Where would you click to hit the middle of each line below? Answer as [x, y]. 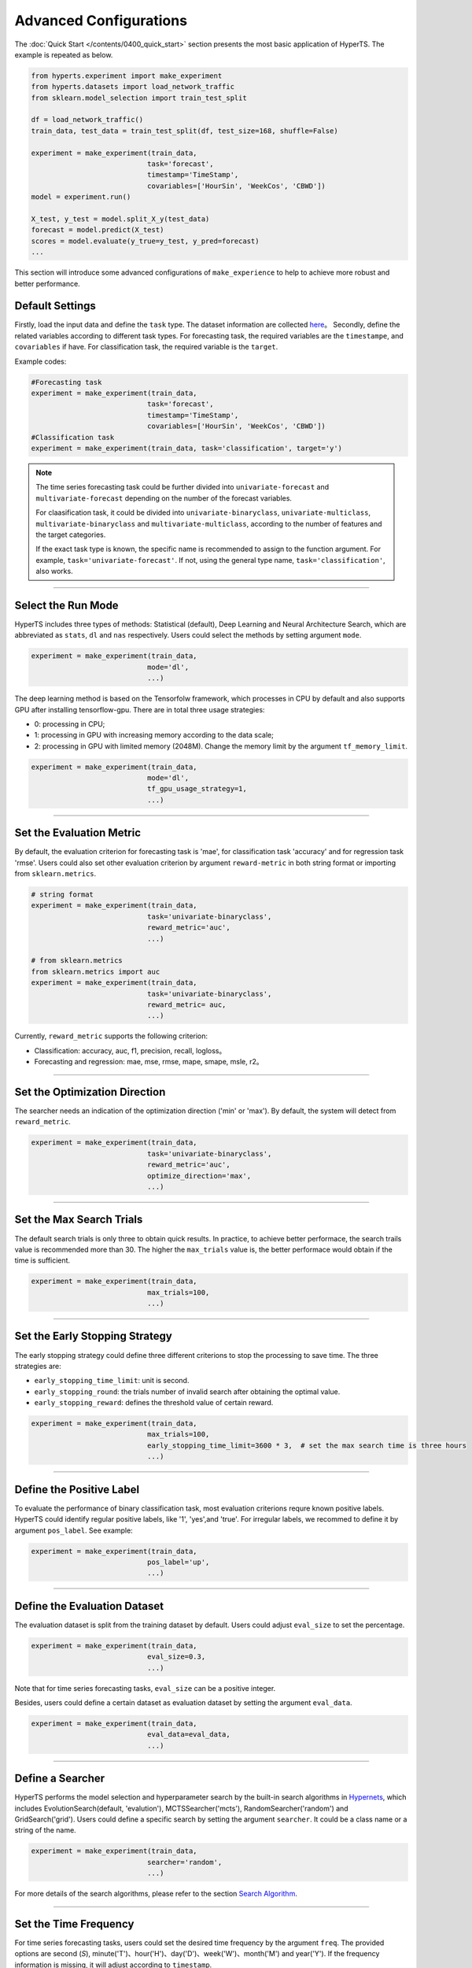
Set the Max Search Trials [79, 1220]
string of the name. [45, 1830]
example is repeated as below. [64, 54]
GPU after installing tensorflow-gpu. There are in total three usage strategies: [140, 709]
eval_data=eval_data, [189, 1735]
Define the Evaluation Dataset [89, 1606]
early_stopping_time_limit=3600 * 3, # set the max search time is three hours [307, 1445]
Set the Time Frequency [74, 1924]
